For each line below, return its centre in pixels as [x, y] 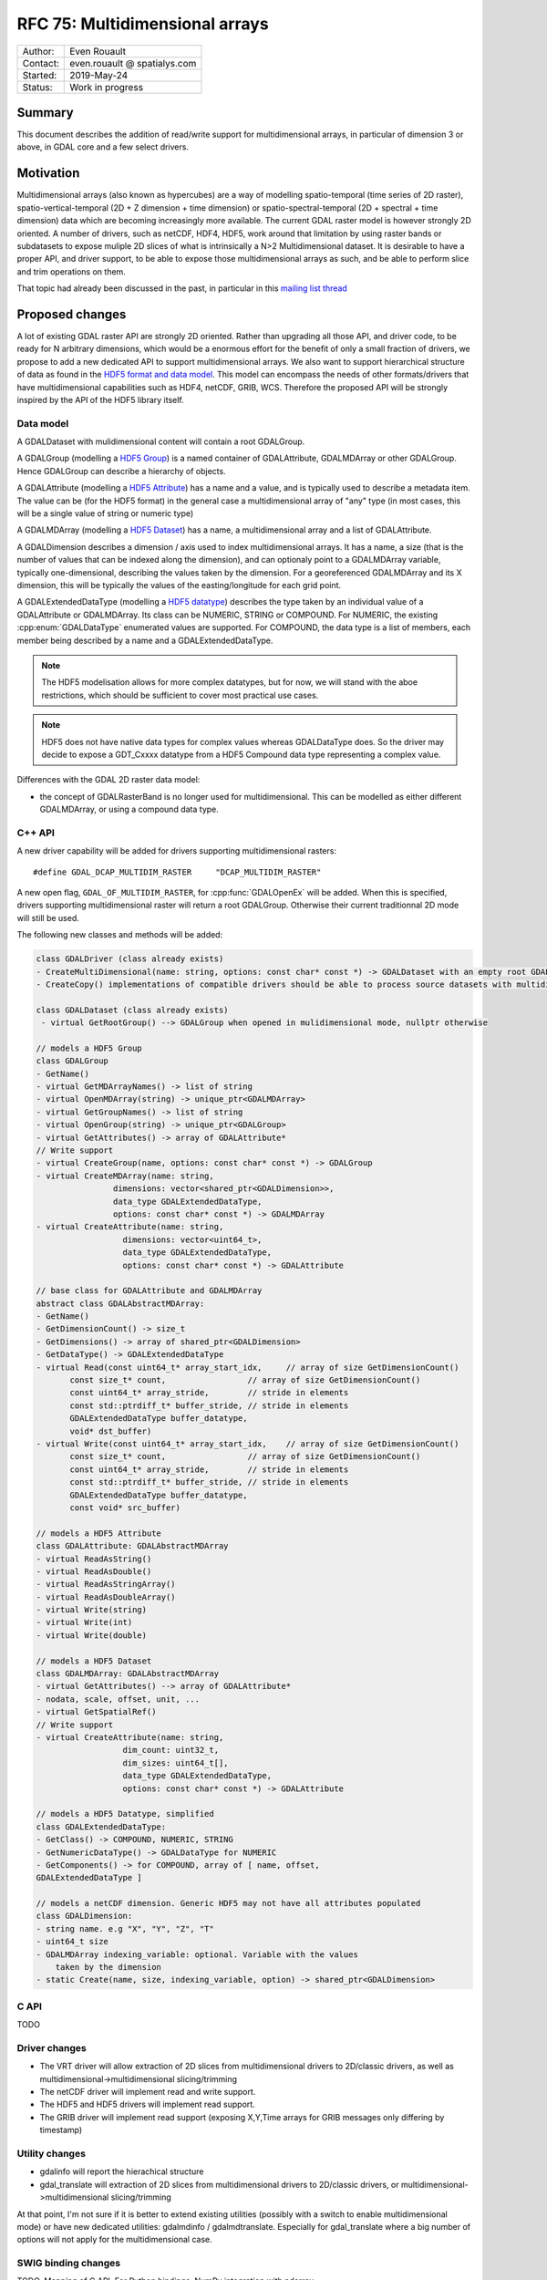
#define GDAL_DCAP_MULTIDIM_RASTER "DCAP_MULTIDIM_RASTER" [177, 872]
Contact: [41, 63]
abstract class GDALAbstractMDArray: [120, 1303]
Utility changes [52, 2154]
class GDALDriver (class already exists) [130, 959]
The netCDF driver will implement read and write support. [148, 2092]
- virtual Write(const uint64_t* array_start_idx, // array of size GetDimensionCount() [248, 1444]
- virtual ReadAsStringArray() [106, 1584]
